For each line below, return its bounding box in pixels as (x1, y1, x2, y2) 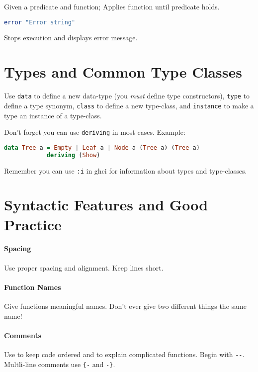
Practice (4, 214, 62, 234)
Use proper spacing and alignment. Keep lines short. (4, 262, 164, 273)
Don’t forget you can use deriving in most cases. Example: (4, 127, 185, 137)
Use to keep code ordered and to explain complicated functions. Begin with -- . (4, 349, 245, 359)
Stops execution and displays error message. (4, 32, 138, 43)
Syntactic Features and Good (4, 194, 208, 215)
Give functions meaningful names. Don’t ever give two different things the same (4, 300, 247, 311)
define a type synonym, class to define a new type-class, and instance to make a (4, 100, 254, 110)
